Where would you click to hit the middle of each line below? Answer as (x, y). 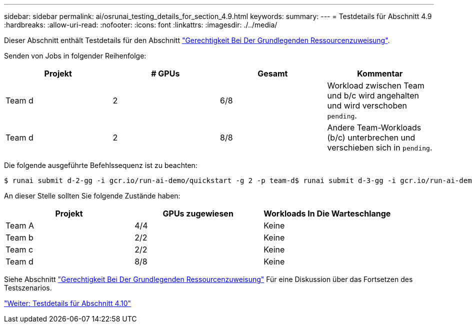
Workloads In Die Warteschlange (327, 213)
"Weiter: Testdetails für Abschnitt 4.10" (68, 303)
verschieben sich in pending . (380, 147)
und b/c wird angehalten (373, 95)
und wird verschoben (367, 105)
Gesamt (273, 73)
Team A (20, 225)
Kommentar (380, 73)
